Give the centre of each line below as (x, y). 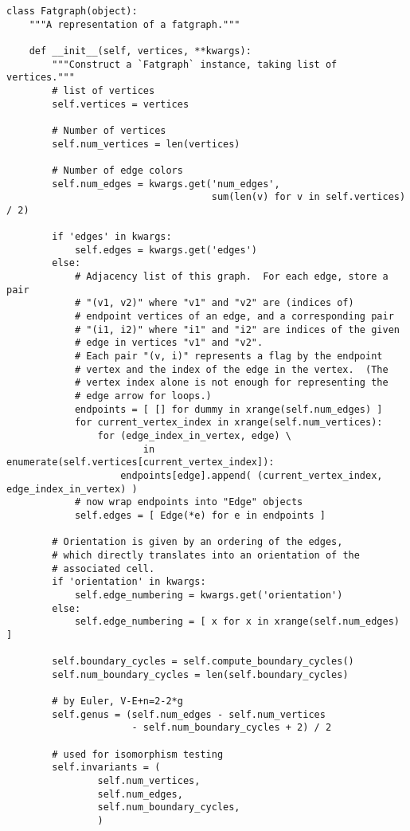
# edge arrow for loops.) (143, 396)
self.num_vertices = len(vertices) (146, 144)
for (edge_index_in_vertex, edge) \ (194, 436)
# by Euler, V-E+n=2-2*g (117, 702)
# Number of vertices (109, 130)
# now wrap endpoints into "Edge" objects (189, 502)
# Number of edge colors (117, 170)
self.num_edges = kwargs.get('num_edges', (166, 184)
